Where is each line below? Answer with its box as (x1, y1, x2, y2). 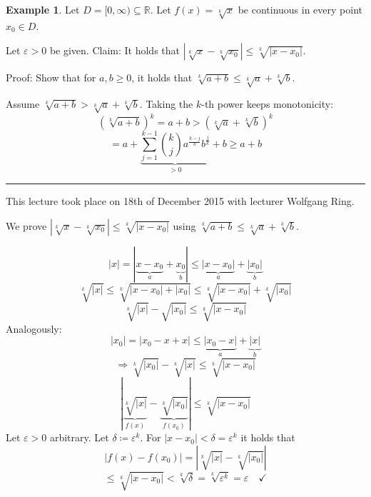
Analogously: (6, 321, 62, 336)
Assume (6, 96, 40, 111)
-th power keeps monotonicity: (201, 96, 334, 111)
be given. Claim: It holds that (49, 43, 181, 58)
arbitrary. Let (49, 430, 109, 445)
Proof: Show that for (6, 70, 96, 85)
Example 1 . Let (6, 2, 80, 16)
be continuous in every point (238, 2, 362, 16)
